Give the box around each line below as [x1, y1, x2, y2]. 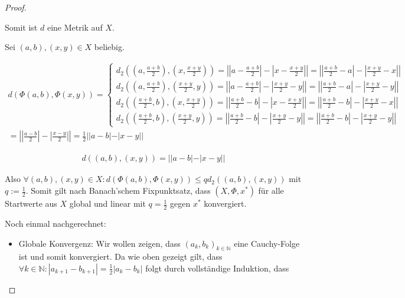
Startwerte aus [5, 197, 57, 210]
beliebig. [94, 41, 125, 53]
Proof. [5, 1, 27, 13]
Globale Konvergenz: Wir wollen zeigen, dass [18, 237, 181, 249]
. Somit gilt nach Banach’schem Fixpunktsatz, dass [25, 184, 211, 197]
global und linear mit [69, 197, 146, 210]
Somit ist [5, 21, 38, 33]
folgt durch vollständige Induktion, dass [145, 261, 289, 274]
